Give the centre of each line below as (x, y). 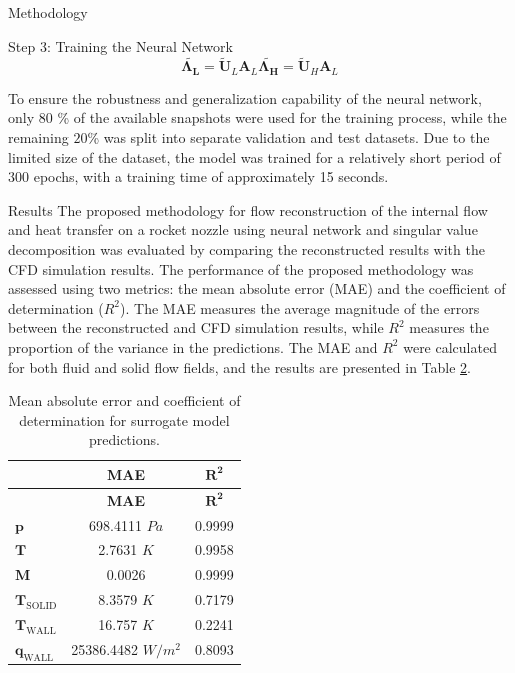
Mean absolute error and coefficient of (124, 400)
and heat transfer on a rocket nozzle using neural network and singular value (243, 229)
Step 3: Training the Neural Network (120, 45)
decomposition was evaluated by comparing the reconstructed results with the (246, 249)
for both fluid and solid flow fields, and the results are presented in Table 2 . (239, 366)
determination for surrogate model (124, 419)
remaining (38, 137)
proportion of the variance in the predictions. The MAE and (193, 346)
